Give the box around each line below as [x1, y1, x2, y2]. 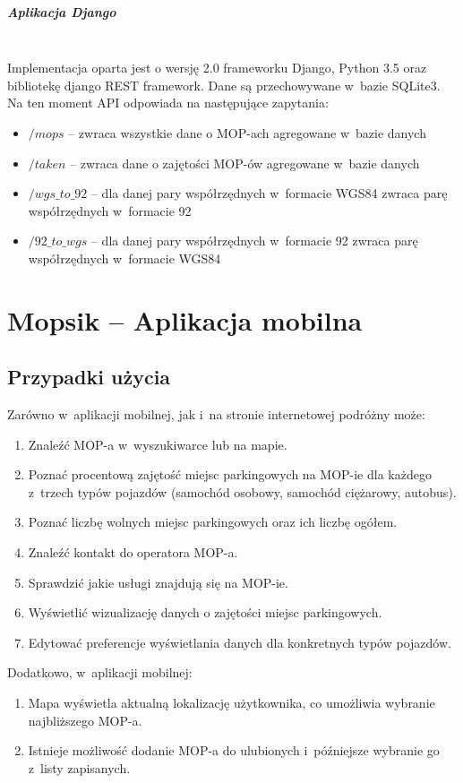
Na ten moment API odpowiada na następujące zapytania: [7, 93, 329, 112]
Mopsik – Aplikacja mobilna [7, 301, 363, 338]
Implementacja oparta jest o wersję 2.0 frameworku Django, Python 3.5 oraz [7, 58, 427, 77]
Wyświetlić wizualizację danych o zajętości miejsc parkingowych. [28, 603, 382, 622]
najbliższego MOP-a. [28, 710, 142, 729]
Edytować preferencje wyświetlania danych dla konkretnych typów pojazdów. [28, 632, 451, 651]
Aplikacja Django [7, 2, 116, 21]
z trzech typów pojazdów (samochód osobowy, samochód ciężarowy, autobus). [28, 482, 457, 501]
